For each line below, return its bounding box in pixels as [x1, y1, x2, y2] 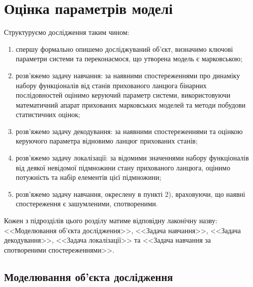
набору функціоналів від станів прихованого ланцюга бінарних [15, 80, 207, 90]
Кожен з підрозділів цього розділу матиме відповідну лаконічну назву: [4, 215, 218, 226]
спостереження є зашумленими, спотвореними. [15, 198, 158, 209]
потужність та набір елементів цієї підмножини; [15, 172, 161, 182]
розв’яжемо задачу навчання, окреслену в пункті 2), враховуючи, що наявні [15, 188, 246, 199]
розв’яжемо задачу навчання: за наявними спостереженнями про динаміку [15, 70, 240, 80]
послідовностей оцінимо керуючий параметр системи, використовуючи [15, 90, 231, 100]
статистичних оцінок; [15, 109, 80, 120]
